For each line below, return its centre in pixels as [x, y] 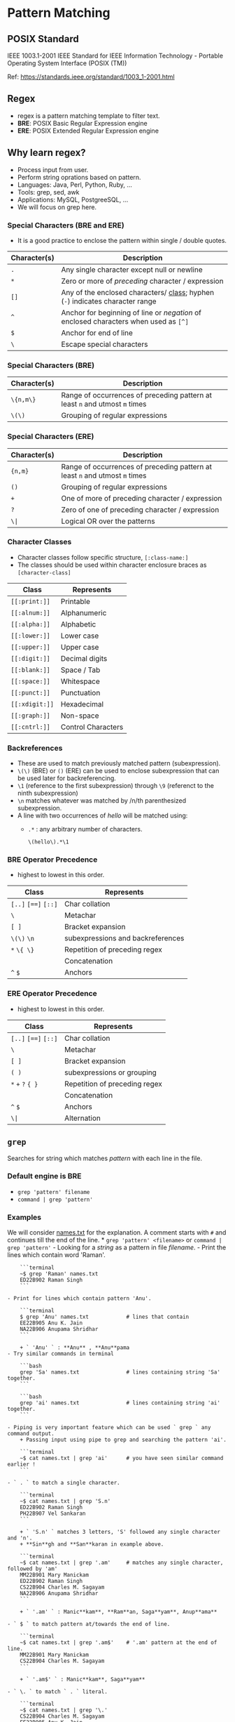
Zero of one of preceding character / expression [140, 509]
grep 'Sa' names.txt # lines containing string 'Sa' [120, 1372]
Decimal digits [84, 658]
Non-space [80, 716]
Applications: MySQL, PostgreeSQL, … [73, 199]
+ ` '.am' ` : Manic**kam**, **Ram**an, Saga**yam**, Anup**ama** [119, 1612]
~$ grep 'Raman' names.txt [59, 1274]
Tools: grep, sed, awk [48, 192]
